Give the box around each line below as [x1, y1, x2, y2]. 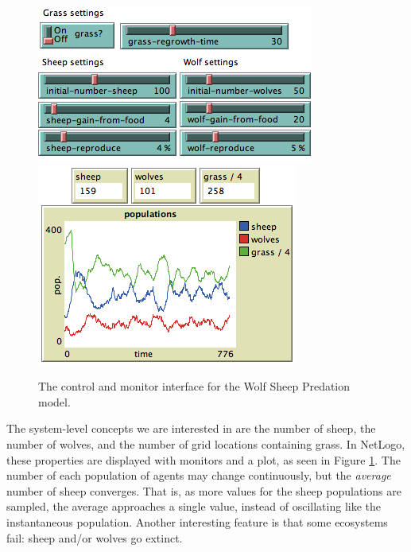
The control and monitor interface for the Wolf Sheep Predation [38, 378, 351, 395]
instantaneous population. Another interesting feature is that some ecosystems [6, 513, 388, 530]
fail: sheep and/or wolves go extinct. [6, 529, 183, 546]
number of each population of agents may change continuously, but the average [6, 467, 391, 484]
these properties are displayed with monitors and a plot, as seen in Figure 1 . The [6, 451, 401, 468]
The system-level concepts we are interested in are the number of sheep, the [6, 420, 376, 437]
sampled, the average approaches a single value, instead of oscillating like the [6, 498, 381, 515]
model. [38, 393, 71, 410]
